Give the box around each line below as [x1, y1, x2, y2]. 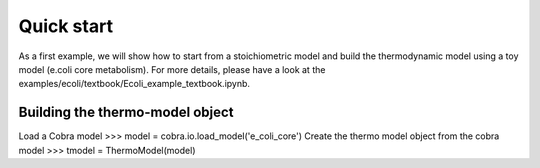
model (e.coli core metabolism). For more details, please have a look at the [18, 63, 326, 75]
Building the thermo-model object [18, 104, 234, 121]
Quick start [18, 15, 114, 37]
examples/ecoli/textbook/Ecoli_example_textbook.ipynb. [18, 78, 250, 90]
